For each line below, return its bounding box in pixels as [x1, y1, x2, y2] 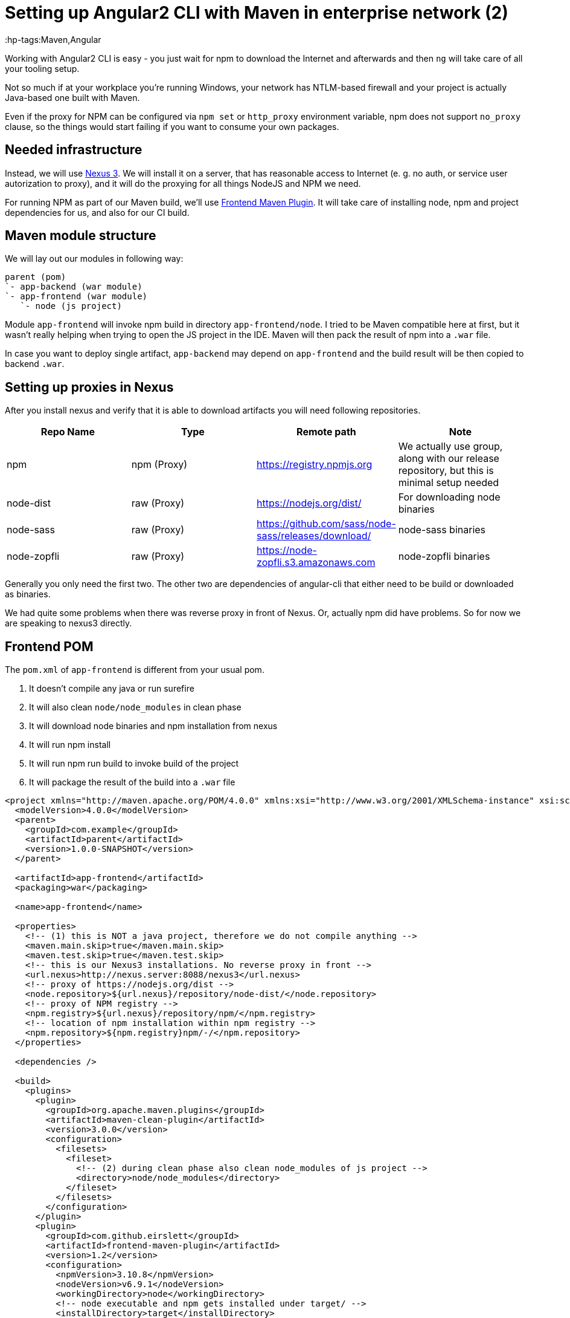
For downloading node [398, 491, 501, 504]
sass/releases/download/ [257, 530, 371, 542]
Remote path [296, 426, 356, 438]
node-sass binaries [398, 524, 486, 536]
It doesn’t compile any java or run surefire [29, 683, 194, 694]
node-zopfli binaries [398, 550, 490, 563]
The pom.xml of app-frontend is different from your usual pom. [5, 664, 264, 675]
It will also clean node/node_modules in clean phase [29, 702, 242, 713]
